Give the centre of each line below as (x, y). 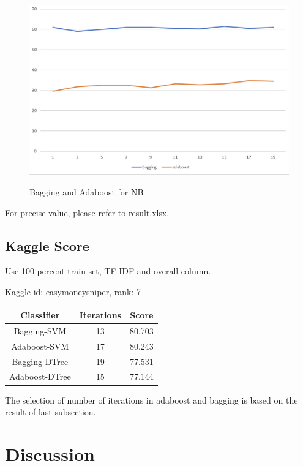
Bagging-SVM (40, 330)
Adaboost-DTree (40, 376)
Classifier (40, 315)
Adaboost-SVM (40, 346)
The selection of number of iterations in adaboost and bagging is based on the (151, 400)
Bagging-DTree (40, 361)
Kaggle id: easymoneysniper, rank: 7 (73, 291)
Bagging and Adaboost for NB (87, 192)
